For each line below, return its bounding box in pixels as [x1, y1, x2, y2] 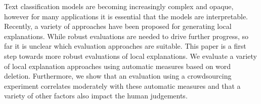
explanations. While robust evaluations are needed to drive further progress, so [4, 30, 248, 41]
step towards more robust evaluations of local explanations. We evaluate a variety [4, 50, 257, 61]
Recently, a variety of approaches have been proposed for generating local [4, 21, 232, 31]
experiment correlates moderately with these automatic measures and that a [4, 80, 241, 91]
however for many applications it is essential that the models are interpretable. [4, 11, 248, 21]
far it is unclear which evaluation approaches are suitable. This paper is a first [4, 41, 246, 51]
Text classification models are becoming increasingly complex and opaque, [4, 1, 234, 11]
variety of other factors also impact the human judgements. [4, 90, 188, 101]
